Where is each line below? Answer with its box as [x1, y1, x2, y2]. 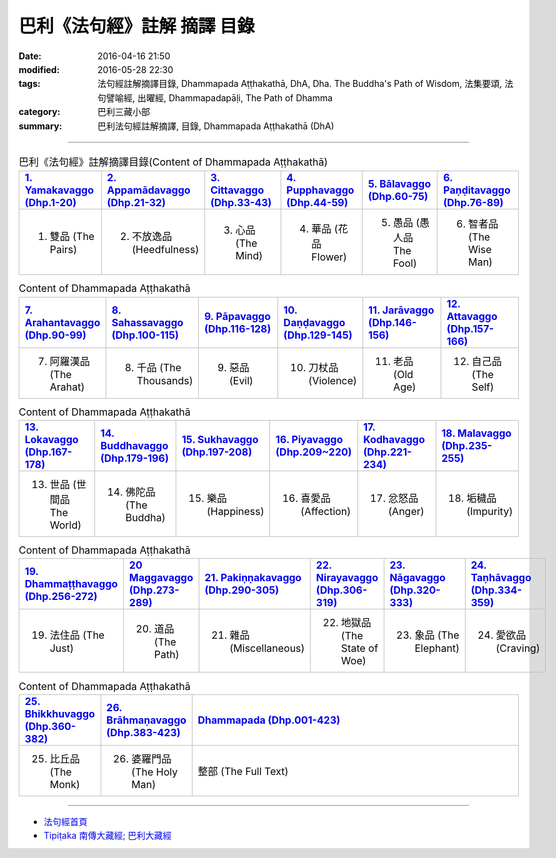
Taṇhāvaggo [470, 571, 532, 585]
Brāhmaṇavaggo [106, 713, 187, 727]
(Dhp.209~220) [275, 445, 352, 459]
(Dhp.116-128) [203, 321, 272, 335]
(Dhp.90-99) [24, 328, 87, 342]
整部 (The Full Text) [197, 764, 289, 778]
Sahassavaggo [111, 315, 184, 329]
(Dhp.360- [24, 719, 77, 733]
